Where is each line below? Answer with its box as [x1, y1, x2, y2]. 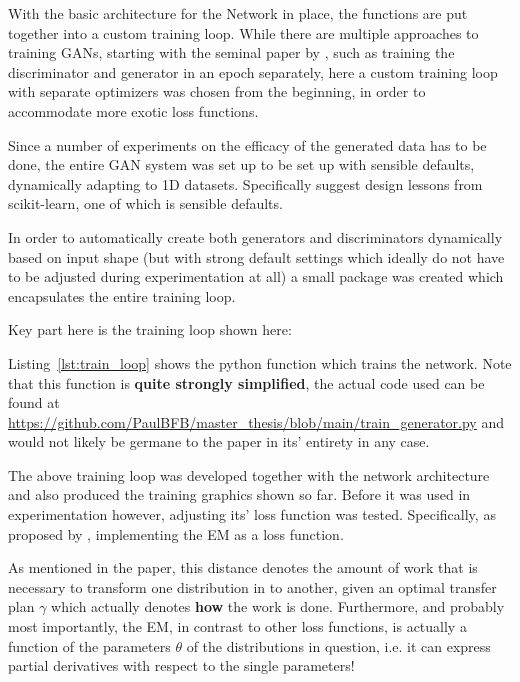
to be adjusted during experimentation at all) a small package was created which [8, 266, 504, 287]
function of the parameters [8, 635, 171, 656]
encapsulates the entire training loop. [8, 285, 236, 306]
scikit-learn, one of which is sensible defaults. [8, 193, 283, 214]
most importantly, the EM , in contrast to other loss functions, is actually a [8, 616, 467, 637]
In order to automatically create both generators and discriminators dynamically [8, 226, 503, 247]
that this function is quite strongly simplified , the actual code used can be [8, 372, 485, 393]
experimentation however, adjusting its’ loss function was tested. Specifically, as [8, 504, 496, 525]
